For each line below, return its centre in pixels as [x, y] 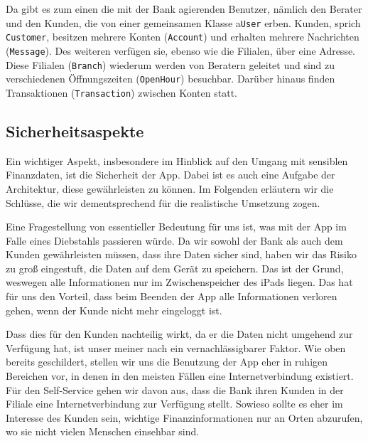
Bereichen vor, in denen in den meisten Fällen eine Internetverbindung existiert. [180, 376]
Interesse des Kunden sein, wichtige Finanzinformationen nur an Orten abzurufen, [184, 417]
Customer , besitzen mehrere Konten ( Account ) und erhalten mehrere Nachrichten [183, 37]
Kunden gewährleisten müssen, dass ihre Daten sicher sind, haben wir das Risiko [181, 254]
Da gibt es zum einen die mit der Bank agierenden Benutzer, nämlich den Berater [184, 9]
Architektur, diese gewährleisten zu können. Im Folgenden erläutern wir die [170, 188]
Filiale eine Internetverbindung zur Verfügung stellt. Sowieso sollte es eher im [174, 404]
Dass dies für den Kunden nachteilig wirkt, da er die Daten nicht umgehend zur [179, 334]
